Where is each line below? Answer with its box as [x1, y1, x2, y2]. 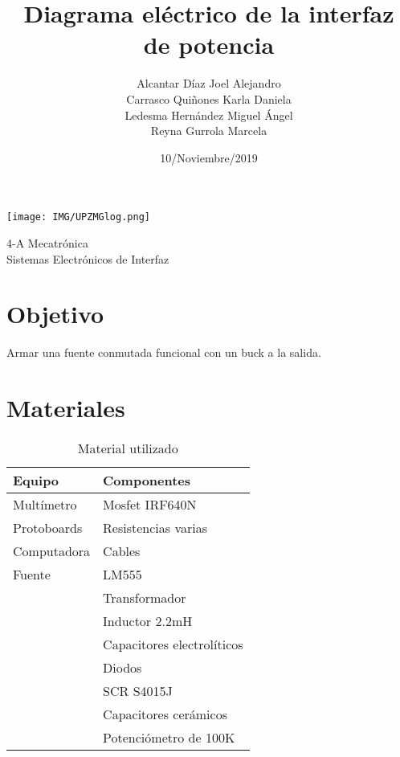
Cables [103, 541, 141, 560]
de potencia [143, 28, 275, 61]
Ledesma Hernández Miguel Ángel [124, 106, 293, 123]
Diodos [103, 657, 142, 677]
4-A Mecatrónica [6, 234, 88, 251]
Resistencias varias [103, 518, 207, 537]
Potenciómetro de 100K [103, 727, 235, 747]
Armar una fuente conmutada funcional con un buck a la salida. [6, 344, 321, 361]
